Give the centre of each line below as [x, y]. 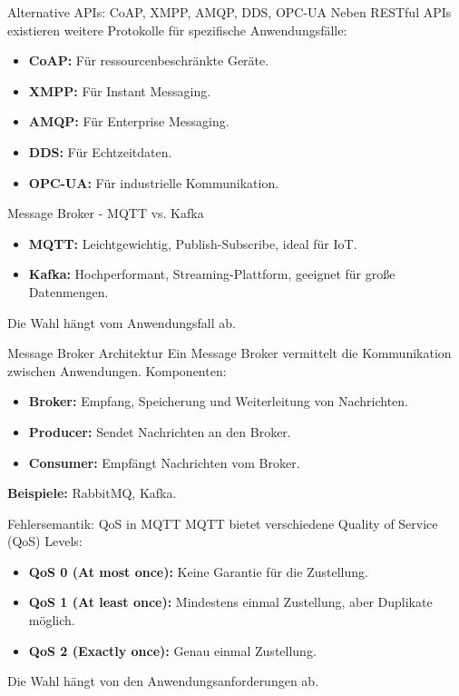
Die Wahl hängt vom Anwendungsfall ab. [122, 322]
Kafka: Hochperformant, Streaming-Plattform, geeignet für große [212, 274]
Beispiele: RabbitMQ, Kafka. [92, 493]
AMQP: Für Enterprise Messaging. [129, 121]
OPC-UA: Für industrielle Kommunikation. [154, 182]
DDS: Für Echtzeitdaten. [100, 151]
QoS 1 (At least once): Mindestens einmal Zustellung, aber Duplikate [230, 602]
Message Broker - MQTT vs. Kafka [106, 213]
